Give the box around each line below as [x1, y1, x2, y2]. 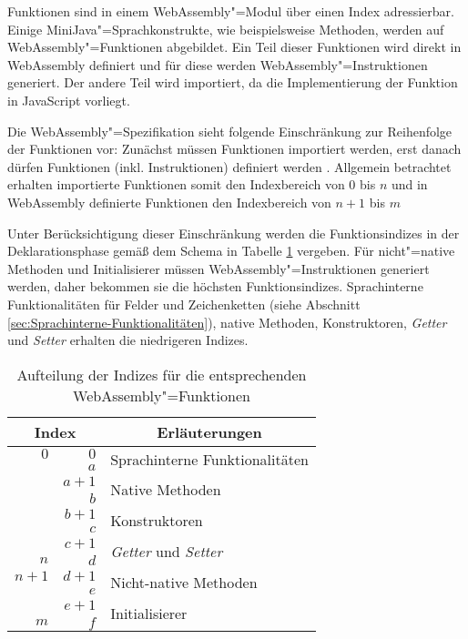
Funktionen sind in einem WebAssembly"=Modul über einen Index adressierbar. [7, 2, 454, 20]
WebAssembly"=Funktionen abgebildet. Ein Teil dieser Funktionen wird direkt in [7, 37, 462, 56]
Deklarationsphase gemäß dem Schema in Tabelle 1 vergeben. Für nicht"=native [7, 241, 455, 260]
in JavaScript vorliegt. [7, 90, 130, 109]
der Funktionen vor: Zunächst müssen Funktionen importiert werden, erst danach [7, 139, 462, 158]
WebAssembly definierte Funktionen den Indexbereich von [7, 192, 331, 211]
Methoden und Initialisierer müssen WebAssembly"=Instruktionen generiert [7, 259, 430, 278]
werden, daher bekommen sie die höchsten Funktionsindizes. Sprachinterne [7, 277, 423, 296]
